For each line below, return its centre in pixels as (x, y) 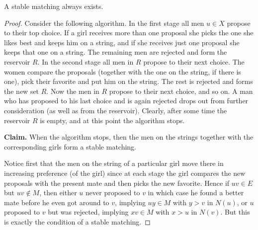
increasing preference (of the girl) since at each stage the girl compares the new (125, 173)
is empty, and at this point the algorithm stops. (112, 120)
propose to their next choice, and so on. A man (181, 91)
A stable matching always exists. (54, 6)
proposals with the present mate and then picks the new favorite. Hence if (117, 183)
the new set (22, 91)
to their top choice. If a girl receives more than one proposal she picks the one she (129, 33)
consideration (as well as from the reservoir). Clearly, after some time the (116, 110)
